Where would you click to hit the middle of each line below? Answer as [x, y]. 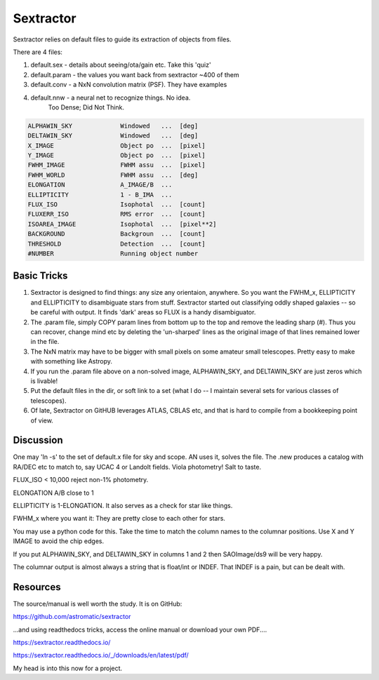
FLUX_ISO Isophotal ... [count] [117, 205]
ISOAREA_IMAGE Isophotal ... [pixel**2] [122, 224]
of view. [42, 420]
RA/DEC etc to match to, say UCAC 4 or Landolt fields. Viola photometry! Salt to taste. [137, 467]
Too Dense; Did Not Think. [86, 107]
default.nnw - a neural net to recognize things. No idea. [111, 98]
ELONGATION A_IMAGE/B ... [100, 185]
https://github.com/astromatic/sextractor [72, 617]
